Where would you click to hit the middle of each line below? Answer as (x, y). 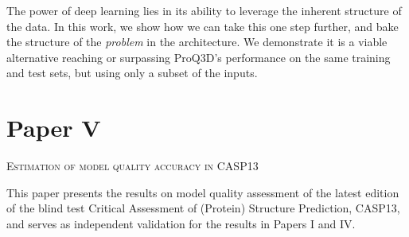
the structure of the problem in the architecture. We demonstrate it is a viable (197, 42)
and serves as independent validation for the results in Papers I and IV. (181, 223)
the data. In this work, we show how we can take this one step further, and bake (203, 26)
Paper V (54, 128)
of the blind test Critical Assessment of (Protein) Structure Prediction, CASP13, (203, 208)
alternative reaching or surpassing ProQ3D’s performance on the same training (199, 57)
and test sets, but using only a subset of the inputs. (132, 73)
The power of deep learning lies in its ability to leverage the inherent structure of (204, 10)
